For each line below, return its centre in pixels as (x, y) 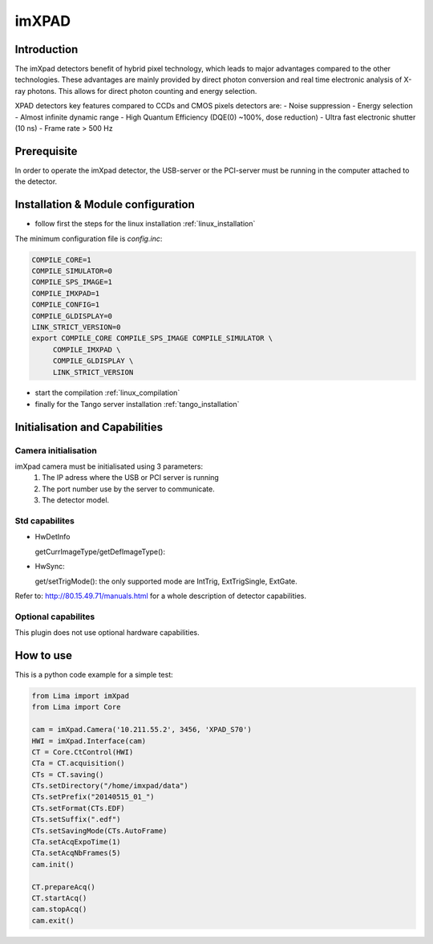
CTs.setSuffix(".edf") (76, 820)
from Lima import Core (76, 707)
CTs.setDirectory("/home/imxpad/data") (110, 786)
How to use (43, 655)
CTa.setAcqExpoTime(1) (76, 842)
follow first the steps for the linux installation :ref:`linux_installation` (145, 224)
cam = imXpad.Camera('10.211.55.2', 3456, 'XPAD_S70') (142, 730)
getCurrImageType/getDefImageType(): (100, 551)
